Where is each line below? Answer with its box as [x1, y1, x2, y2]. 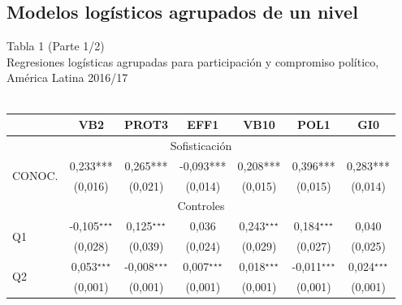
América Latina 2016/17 [6, 69, 128, 86]
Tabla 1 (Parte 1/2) [6, 37, 105, 54]
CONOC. [12, 167, 58, 184]
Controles [177, 197, 225, 214]
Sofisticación [170, 136, 232, 153]
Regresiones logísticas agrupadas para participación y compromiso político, [6, 53, 379, 70]
